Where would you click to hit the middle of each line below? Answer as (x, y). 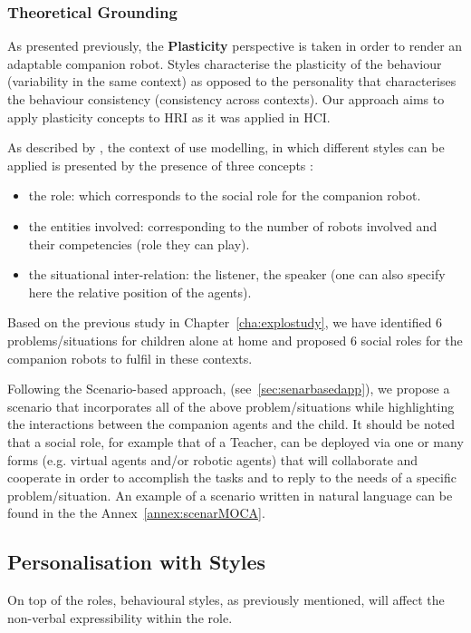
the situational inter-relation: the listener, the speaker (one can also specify (237, 274)
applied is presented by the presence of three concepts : (160, 165)
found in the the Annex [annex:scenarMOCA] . (136, 513)
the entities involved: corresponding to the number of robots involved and (233, 225)
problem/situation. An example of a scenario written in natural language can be (230, 495)
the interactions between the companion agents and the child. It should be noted (231, 424)
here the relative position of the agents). (140, 292)
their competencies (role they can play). (139, 243)
